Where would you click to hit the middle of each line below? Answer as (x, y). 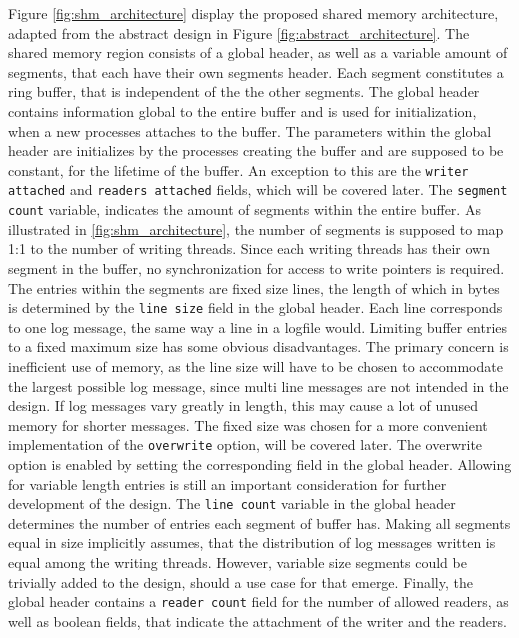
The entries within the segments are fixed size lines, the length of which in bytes (254, 287)
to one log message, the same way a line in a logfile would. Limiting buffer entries (258, 326)
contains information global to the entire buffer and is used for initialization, (242, 110)
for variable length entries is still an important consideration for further (227, 483)
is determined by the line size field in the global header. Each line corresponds (255, 307)
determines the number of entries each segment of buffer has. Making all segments (259, 522)
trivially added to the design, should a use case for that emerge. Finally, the (240, 581)
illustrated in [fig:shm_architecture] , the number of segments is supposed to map (256, 228)
